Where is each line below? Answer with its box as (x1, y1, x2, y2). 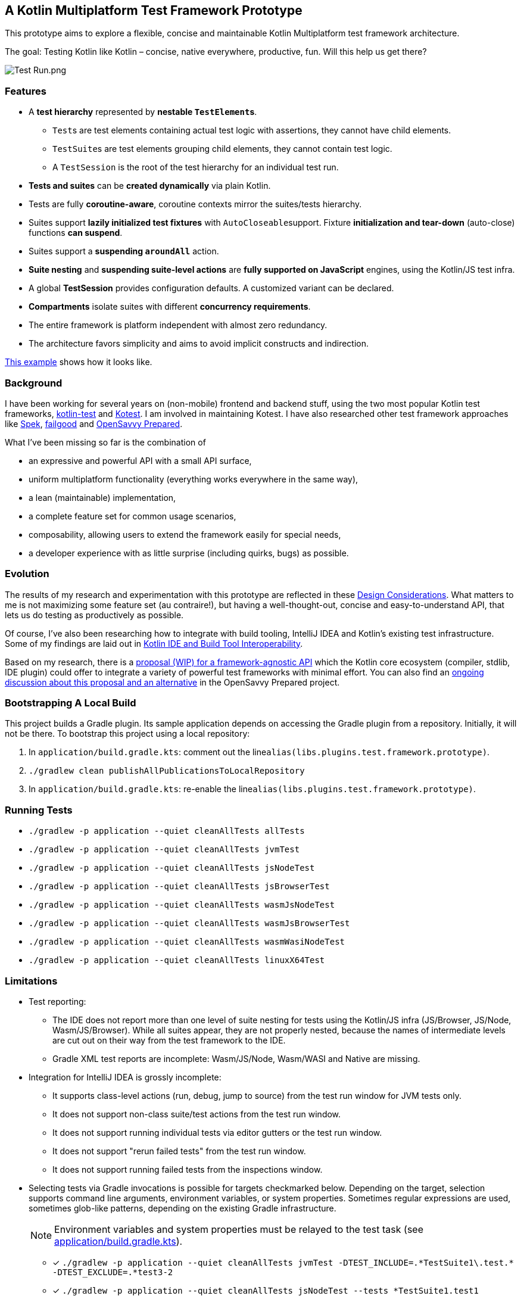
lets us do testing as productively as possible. (5, 609, 184, 620)
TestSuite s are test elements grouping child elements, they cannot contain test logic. (52, 144, 392, 154)
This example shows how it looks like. (5, 357, 152, 367)
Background (5, 376, 63, 389)
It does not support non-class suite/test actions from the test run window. (52, 1108, 341, 1119)
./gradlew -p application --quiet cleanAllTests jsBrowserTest (29, 881, 330, 892)
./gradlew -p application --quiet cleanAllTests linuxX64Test (29, 955, 325, 965)
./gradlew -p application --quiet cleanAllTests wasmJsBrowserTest (29, 918, 350, 929)
